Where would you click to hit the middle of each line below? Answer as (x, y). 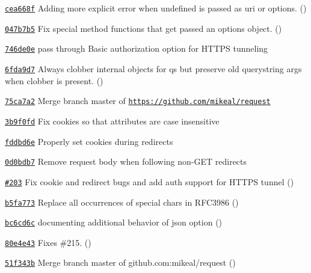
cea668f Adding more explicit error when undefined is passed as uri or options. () (156, 8)
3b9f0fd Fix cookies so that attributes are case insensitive (112, 121)
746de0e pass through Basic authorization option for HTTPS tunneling (137, 48)
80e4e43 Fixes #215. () (48, 242)
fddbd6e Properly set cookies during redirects (89, 141)
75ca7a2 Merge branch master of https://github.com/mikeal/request (138, 101)
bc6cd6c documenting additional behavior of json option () (114, 222)
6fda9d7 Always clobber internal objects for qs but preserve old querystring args (153, 68)
